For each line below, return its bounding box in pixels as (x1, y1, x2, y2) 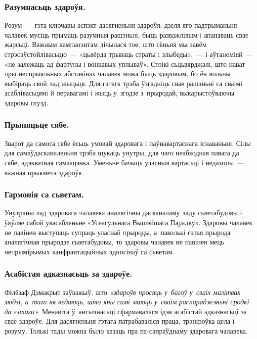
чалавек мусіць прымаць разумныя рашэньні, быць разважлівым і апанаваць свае (4, 29, 249, 40)
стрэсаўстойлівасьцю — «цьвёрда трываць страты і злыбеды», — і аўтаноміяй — (4, 49, 253, 59)
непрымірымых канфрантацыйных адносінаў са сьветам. (4, 246, 174, 256)
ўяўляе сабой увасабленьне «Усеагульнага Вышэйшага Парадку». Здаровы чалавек (4, 217, 253, 227)
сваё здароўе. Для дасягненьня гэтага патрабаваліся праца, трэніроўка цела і (4, 316, 235, 326)
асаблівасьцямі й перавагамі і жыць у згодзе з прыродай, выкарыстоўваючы (4, 88, 235, 98)
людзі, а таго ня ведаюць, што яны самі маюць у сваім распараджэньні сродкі (4, 296, 249, 307)
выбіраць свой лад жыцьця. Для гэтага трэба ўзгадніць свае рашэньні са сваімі (4, 78, 243, 88)
